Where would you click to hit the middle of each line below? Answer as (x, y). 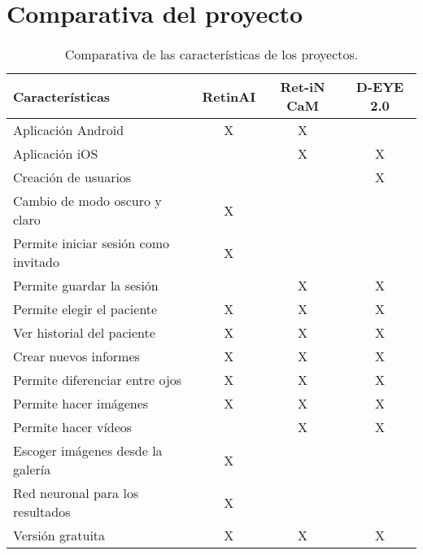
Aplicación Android (69, 130)
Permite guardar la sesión (86, 286)
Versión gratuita (59, 535)
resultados (42, 512)
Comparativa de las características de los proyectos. (211, 55)
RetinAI (229, 96)
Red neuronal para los (76, 493)
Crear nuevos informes (76, 356)
